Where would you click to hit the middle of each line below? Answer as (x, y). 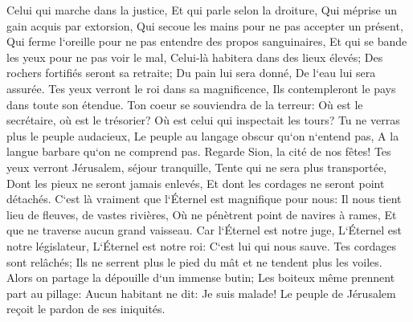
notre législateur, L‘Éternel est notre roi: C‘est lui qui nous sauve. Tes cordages (201, 245)
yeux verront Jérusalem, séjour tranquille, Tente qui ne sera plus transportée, (197, 167)
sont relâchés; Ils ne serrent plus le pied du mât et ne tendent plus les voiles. (194, 261)
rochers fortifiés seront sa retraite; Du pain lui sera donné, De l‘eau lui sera (191, 73)
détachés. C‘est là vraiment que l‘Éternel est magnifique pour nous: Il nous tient (204, 199)
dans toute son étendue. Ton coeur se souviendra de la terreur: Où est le (185, 104)
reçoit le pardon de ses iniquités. (86, 309)
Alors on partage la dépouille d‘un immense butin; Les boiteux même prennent (201, 277)
